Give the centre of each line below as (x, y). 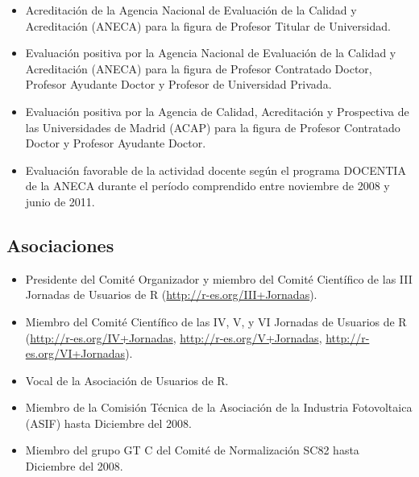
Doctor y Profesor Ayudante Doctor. (116, 143)
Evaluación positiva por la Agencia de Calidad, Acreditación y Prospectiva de (217, 111)
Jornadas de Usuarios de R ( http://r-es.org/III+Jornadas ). (171, 294)
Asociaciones (60, 245)
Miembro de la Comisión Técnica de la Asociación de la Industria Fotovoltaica (219, 407)
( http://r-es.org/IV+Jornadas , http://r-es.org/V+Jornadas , (174, 337)
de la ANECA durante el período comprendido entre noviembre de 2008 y (207, 186)
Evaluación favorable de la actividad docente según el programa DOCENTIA (216, 170)
